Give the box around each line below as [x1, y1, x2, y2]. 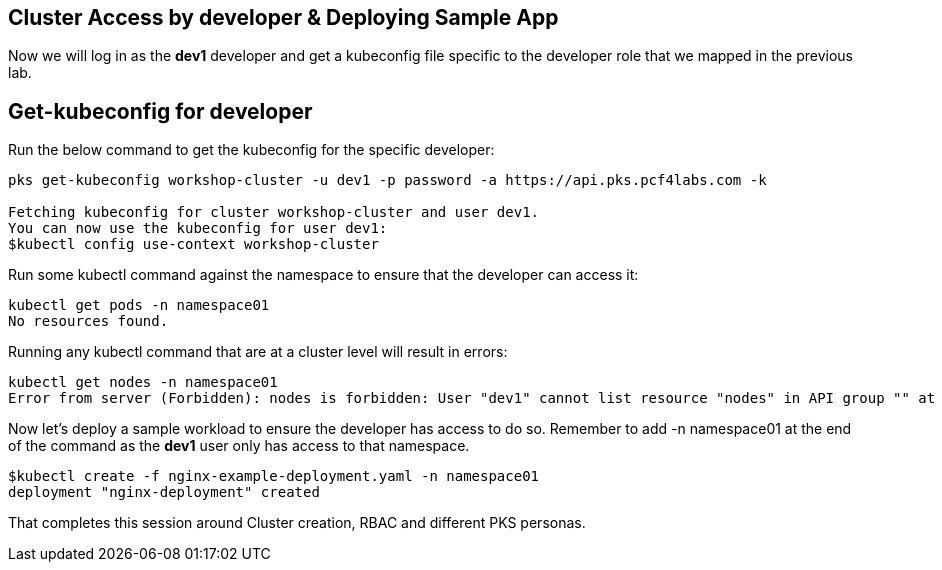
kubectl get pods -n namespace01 [8, 297, 270, 314]
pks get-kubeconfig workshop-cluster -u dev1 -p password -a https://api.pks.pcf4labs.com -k [8, 172, 767, 189]
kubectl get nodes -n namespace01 [8, 374, 278, 391]
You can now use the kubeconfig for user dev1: [8, 220, 388, 237]
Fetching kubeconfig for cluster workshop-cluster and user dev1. [8, 204, 540, 221]
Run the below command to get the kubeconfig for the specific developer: [8, 141, 495, 159]
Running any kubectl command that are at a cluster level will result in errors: [8, 343, 508, 361]
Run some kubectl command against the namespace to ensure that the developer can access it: [8, 266, 639, 284]
